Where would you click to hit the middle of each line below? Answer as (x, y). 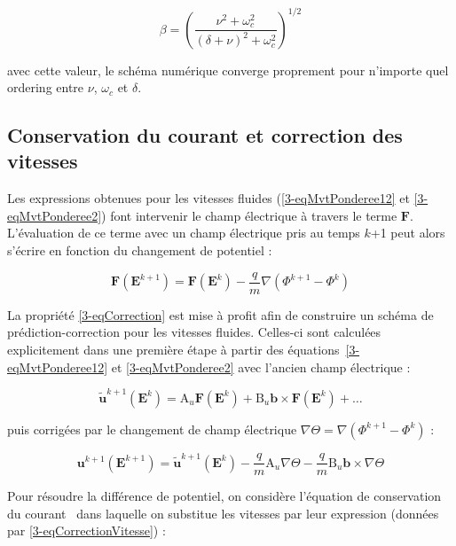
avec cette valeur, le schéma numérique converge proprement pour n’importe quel (228, 70)
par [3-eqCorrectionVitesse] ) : (86, 530)
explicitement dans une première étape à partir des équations (173, 349)
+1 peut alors (408, 233)
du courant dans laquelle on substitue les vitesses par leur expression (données (223, 513)
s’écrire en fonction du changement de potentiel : (140, 250)
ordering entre (46, 87)
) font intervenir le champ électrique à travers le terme (249, 215)
